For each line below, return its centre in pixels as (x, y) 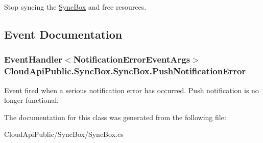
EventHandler (33, 59)
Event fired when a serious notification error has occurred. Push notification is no (131, 90)
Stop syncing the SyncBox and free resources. (75, 7)
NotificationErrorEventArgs (132, 59)
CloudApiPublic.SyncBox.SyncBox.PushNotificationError (125, 71)
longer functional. (32, 100)
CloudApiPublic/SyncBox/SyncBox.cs (64, 134)
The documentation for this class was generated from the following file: (115, 117)
